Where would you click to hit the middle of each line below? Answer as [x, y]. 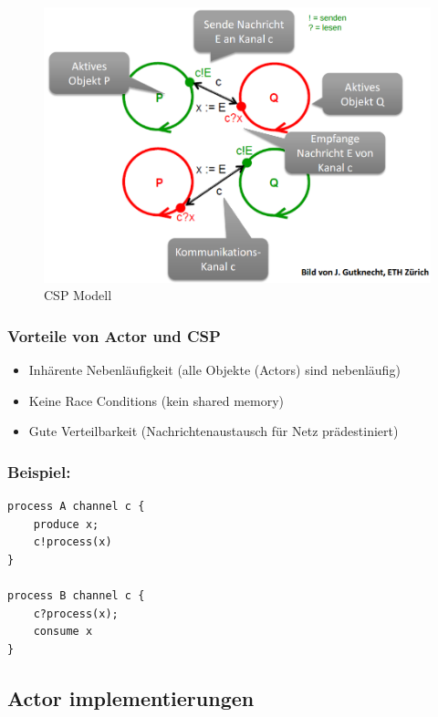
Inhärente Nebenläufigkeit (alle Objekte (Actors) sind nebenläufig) [214, 369]
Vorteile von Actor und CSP [114, 335]
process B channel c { [76, 595]
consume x [63, 632]
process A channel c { [76, 506]
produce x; [66, 524]
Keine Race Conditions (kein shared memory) [156, 400]
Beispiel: [39, 471]
